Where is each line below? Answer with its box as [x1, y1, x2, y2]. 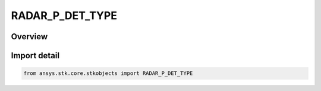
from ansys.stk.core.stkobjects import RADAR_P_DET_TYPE [23, 70, 193, 77]
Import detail [11, 51, 59, 61]
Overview [11, 32, 48, 42]
